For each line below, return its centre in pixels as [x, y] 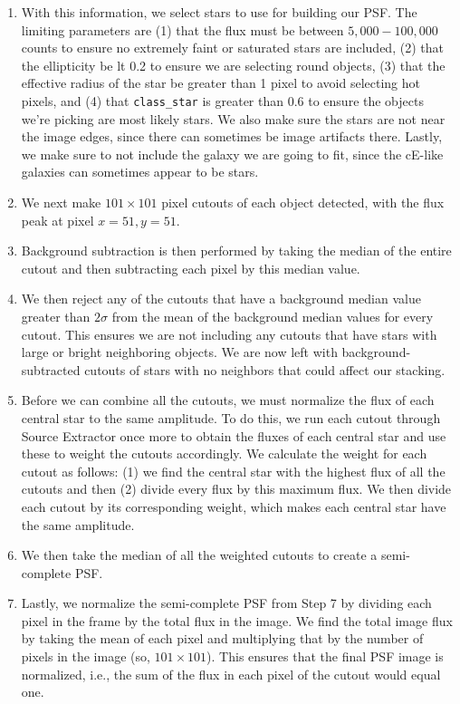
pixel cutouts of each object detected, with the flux [303, 202]
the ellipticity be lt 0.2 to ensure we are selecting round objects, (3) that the [233, 65]
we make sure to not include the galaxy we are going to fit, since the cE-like [232, 154]
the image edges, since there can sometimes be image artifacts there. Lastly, [232, 136]
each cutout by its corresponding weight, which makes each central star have [234, 506]
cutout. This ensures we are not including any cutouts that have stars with [229, 334]
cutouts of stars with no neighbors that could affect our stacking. [265, 369]
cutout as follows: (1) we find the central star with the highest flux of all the [233, 471]
